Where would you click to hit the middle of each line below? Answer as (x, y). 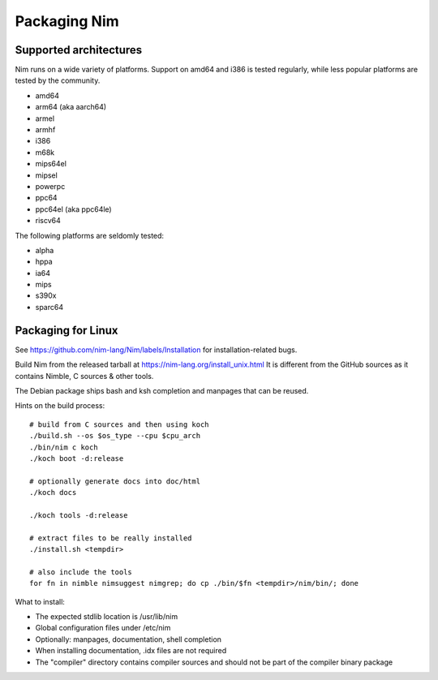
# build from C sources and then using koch (120, 424)
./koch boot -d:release (77, 458)
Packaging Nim (67, 21)
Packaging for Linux (67, 330)
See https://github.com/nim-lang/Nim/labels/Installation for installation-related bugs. (156, 350)
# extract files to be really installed (111, 538)
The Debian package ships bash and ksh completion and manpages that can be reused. (162, 390)
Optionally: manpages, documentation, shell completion (129, 639)
